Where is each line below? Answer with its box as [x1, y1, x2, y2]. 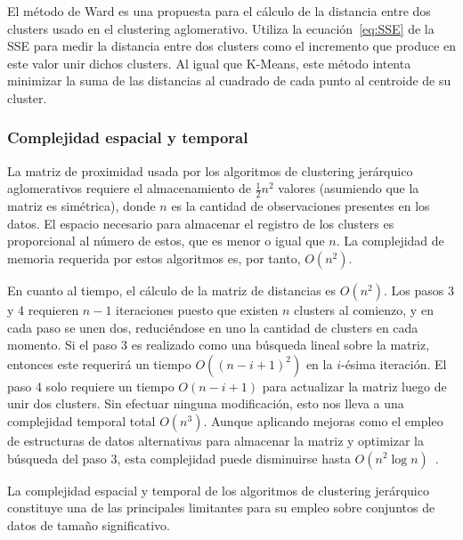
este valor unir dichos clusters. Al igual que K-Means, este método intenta [7, 53, 411, 72]
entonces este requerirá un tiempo [7, 354, 191, 373]
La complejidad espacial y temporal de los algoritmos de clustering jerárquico [7, 480, 429, 499]
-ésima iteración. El [340, 354, 447, 373]
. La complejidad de [336, 231, 444, 250]
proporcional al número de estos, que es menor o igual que [7, 231, 325, 250]
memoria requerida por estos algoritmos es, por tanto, [7, 248, 301, 267]
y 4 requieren [7, 300, 79, 318]
